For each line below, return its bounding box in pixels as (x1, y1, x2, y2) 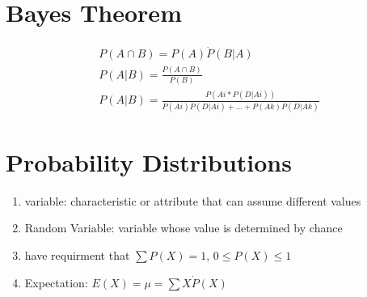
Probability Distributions (6, 145, 292, 178)
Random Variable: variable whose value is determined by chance (24, 219, 343, 236)
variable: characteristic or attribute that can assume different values (24, 192, 361, 209)
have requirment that (24, 247, 130, 263)
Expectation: (24, 274, 88, 291)
